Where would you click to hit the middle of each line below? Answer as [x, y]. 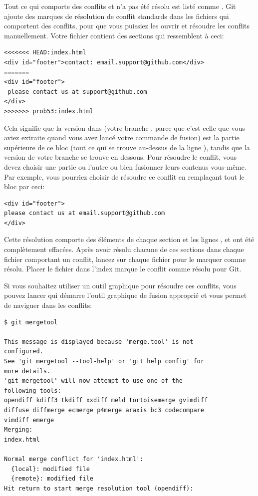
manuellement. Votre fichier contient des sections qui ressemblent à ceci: [114, 35]
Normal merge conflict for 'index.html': [74, 459]
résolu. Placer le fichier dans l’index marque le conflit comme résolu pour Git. [123, 269]
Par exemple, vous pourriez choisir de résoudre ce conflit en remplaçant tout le [124, 176]
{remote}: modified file [52, 479]
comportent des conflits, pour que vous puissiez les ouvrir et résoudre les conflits [127, 26]
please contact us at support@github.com [77, 92]
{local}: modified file [50, 469]
